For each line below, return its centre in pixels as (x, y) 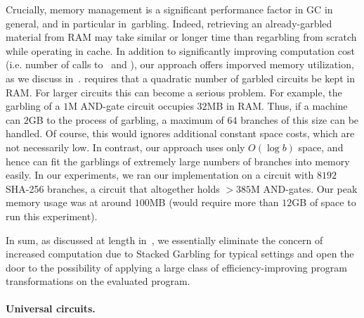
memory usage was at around (69, 202)
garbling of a (33, 106)
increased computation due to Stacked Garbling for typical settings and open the (180, 254)
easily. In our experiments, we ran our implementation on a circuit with (160, 175)
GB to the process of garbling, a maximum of (126, 119)
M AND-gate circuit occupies (131, 106)
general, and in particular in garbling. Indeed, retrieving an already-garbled (169, 23)
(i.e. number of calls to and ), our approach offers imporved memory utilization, (180, 64)
